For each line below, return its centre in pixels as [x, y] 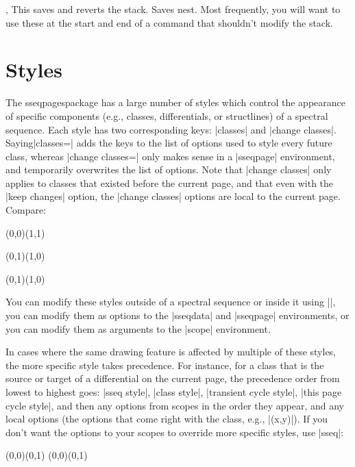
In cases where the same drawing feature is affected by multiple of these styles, [171, 352]
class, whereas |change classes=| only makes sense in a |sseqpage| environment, [170, 156]
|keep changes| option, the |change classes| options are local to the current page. [173, 196]
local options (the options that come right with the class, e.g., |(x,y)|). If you [167, 419]
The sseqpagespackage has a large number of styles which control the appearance [176, 102]
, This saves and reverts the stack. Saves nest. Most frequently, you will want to [173, 9]
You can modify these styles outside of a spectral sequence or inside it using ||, [171, 302]
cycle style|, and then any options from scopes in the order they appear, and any [175, 405]
